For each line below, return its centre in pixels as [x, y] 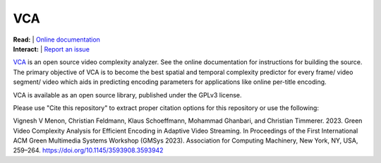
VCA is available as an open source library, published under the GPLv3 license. [128, 95]
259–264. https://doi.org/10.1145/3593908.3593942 [88, 150]
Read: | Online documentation [56, 40]
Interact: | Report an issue [51, 49]
